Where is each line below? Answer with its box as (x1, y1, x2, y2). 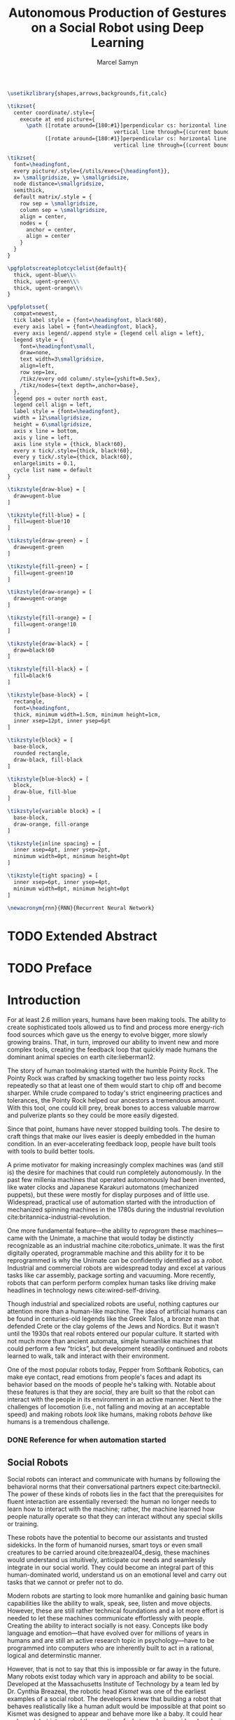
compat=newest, (13, 310, 58, 317)
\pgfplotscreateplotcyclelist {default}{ (7, 264, 127, 271)
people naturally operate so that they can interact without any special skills (7, 1512, 223, 1521)
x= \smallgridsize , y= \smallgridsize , (13, 174, 130, 181)
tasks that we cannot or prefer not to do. (7, 1578, 124, 1587)
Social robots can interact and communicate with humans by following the (7, 1475, 221, 1484)
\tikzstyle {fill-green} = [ (7, 563, 90, 570)
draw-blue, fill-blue (13, 788, 77, 795)
